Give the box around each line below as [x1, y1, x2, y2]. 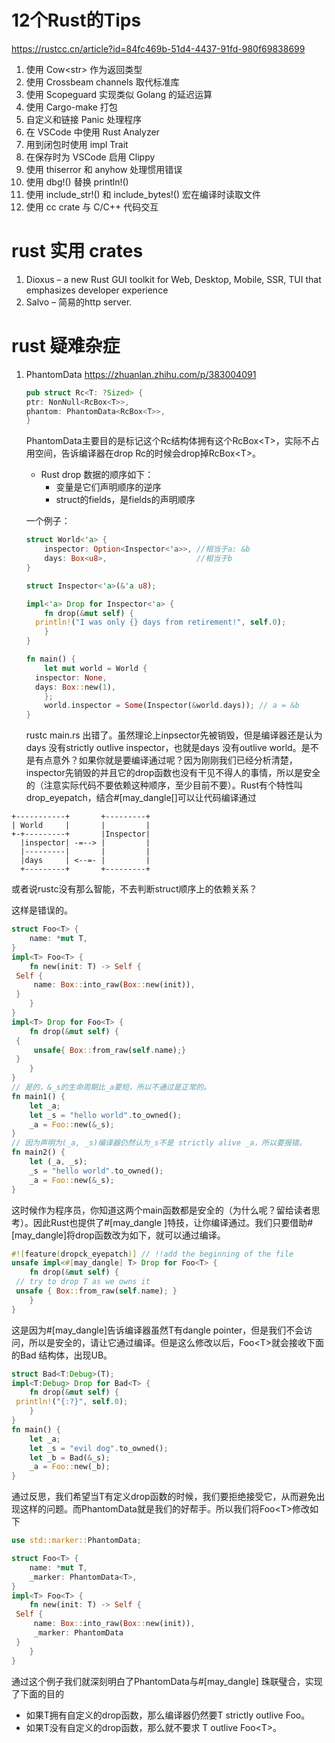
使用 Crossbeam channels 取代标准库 [25, 76, 180, 88]
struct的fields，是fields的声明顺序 [55, 494, 196, 506]
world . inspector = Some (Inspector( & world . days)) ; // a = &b [44, 701, 300, 711]
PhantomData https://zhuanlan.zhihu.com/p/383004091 [25, 368, 257, 380]
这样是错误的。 [11, 904, 73, 916]
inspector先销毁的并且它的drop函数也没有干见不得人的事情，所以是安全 [25, 767, 321, 779]
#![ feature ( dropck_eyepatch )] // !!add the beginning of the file [11, 1249, 294, 1259]
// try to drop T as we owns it [15, 1277, 151, 1287]
